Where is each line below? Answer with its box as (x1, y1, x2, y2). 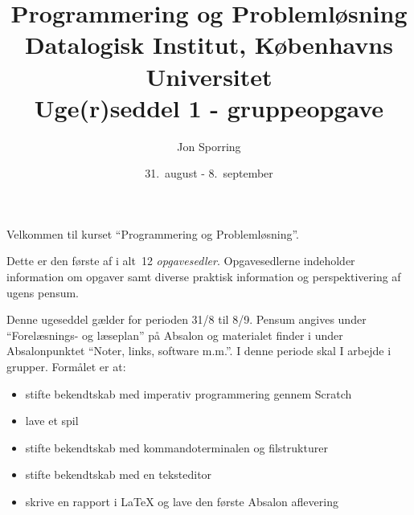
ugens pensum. (6, 284, 79, 300)
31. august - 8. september (145, 165, 273, 182)
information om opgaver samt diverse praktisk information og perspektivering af (6, 268, 401, 285)
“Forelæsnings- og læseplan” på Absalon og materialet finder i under (6, 326, 343, 343)
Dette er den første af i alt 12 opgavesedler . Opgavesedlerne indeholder (6, 252, 355, 269)
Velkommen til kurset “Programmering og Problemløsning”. (6, 225, 299, 242)
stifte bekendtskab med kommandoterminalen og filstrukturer (25, 439, 328, 456)
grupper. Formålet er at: (6, 358, 126, 375)
